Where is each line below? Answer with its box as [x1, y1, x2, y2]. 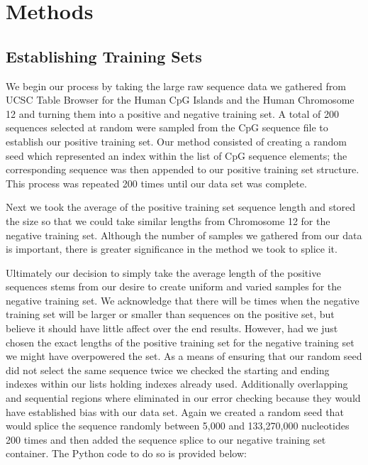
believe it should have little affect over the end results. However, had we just [6, 321, 338, 336]
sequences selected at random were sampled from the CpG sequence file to [6, 120, 328, 135]
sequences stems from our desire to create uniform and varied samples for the [6, 279, 342, 294]
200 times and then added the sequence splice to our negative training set [6, 432, 326, 447]
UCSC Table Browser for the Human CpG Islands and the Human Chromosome [6, 92, 355, 107]
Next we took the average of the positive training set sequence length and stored [6, 199, 356, 214]
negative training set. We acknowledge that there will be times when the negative [6, 292, 359, 307]
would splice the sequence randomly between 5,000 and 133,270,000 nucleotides [6, 418, 350, 433]
